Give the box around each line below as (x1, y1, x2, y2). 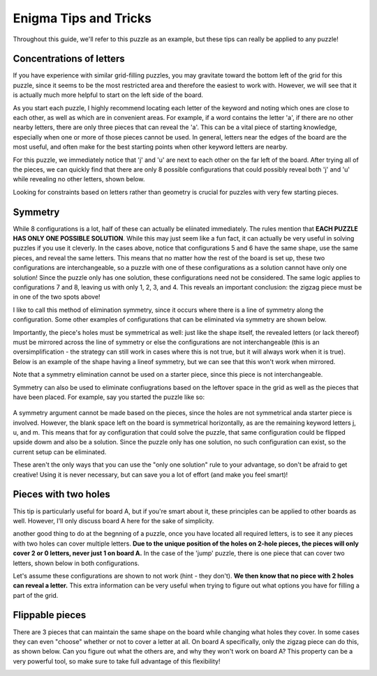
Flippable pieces (13, 609, 87, 621)
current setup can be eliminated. (13, 447, 107, 456)
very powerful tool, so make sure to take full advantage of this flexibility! (13, 656, 221, 666)
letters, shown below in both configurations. (13, 559, 140, 567)
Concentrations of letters (13, 53, 125, 65)
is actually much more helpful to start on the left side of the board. (13, 91, 204, 99)
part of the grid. (13, 591, 59, 599)
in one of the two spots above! (13, 293, 101, 301)
